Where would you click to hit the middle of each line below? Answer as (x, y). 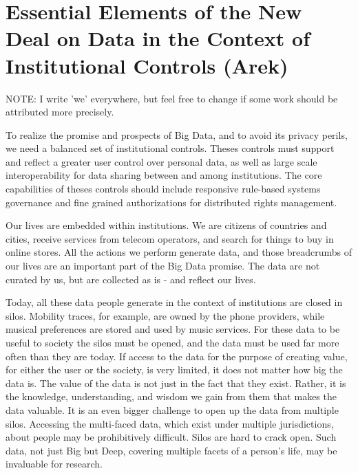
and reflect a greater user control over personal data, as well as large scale (161, 161)
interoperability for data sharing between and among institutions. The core (164, 175)
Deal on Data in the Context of (158, 38)
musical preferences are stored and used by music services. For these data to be (173, 329)
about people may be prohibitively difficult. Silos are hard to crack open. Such (171, 437)
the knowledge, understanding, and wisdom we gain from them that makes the (171, 396)
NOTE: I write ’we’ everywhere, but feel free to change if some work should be (172, 98)
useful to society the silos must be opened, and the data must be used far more (172, 342)
